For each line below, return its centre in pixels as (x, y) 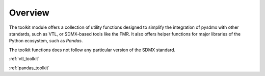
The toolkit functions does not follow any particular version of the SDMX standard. (92, 50)
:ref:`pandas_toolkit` (29, 68)
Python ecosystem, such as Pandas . (46, 41)
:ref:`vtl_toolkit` (24, 59)
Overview (29, 13)
